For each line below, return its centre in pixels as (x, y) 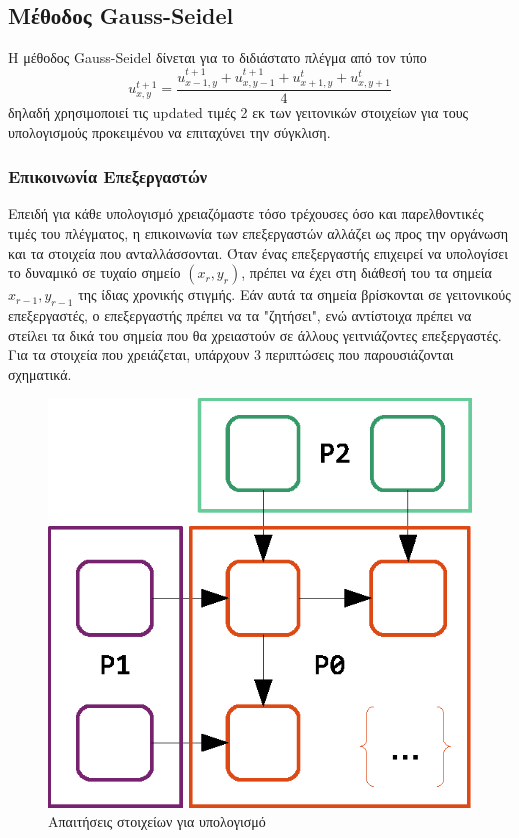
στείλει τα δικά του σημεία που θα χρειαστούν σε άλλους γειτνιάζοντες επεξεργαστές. (255, 334)
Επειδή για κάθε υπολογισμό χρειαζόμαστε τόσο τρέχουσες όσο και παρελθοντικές (246, 213)
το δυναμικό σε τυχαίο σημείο (94, 272)
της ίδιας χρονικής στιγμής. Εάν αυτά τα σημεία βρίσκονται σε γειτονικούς (294, 294)
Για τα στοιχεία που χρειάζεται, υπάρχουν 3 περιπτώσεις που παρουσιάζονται (231, 354)
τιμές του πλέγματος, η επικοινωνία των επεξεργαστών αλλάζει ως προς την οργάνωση (258, 233)
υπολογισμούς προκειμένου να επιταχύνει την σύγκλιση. (169, 131)
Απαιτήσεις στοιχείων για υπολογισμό (157, 821)
